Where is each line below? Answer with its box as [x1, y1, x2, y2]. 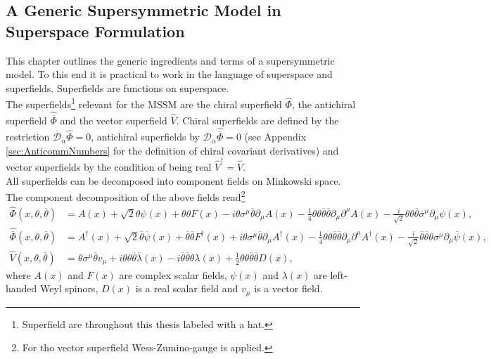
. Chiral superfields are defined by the [176, 113, 339, 128]
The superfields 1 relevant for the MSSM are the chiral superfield [6, 95, 282, 112]
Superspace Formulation [6, 20, 185, 41]
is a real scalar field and [135, 281, 238, 296]
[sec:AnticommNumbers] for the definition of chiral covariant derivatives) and [6, 143, 339, 157]
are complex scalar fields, [119, 267, 227, 282]
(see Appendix [244, 129, 307, 144]
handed [6, 281, 37, 296]
